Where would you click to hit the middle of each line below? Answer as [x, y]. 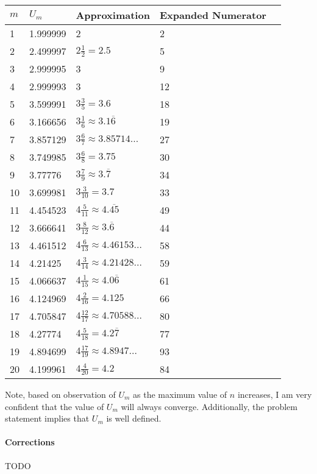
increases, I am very [275, 394]
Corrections [30, 442]
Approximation [113, 15]
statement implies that [47, 418]
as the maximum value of [180, 394]
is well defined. [134, 418]
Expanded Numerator [213, 15]
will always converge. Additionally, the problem [209, 406]
